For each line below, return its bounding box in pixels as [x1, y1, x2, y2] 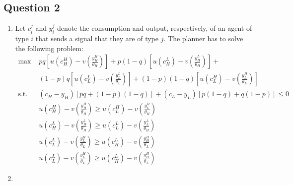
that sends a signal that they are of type [35, 33, 159, 43]
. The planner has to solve [163, 33, 243, 43]
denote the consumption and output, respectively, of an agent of [57, 23, 252, 33]
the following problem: [15, 43, 83, 53]
